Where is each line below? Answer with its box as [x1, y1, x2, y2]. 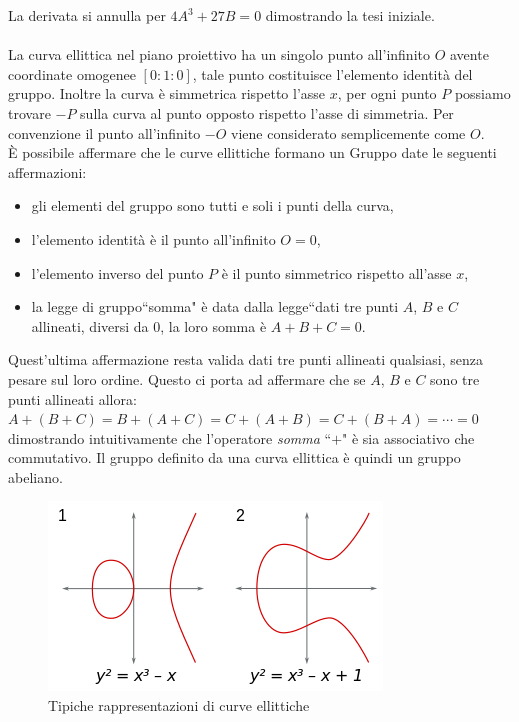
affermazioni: [8, 161, 87, 182]
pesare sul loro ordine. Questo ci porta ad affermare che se [8, 368, 366, 389]
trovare [8, 102, 51, 123]
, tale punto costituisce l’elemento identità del [192, 63, 473, 84]
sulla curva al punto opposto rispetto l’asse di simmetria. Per [80, 102, 454, 123]
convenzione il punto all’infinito [8, 122, 201, 143]
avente [449, 44, 489, 65]
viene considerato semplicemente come [231, 122, 466, 143]
